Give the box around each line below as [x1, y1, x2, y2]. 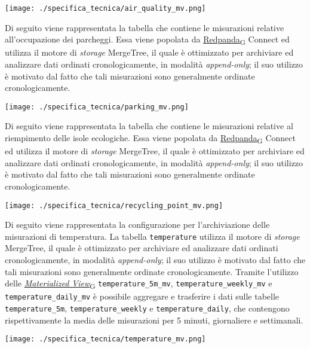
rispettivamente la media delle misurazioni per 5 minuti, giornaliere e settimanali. [5, 313, 303, 326]
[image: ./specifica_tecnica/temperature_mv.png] [5, 335, 206, 344]
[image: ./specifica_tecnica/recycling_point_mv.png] [5, 201, 223, 210]
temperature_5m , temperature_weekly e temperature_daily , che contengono [5, 301, 290, 314]
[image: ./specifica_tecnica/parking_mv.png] [5, 102, 189, 111]
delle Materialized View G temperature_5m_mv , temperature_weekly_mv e [5, 277, 272, 291]
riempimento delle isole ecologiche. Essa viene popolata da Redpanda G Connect [5, 132, 296, 145]
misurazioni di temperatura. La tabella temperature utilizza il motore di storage [5, 230, 300, 242]
